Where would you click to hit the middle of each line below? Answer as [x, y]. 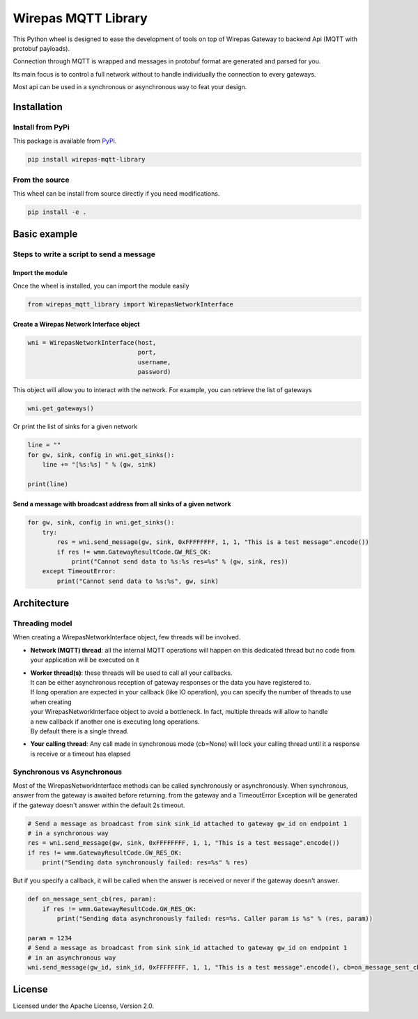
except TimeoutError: [79, 571]
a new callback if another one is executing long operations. [115, 722]
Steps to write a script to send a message [84, 254]
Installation [38, 107]
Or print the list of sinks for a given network [75, 427]
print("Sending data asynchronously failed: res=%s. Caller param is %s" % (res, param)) [215, 918]
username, [154, 362]
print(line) [48, 484]
